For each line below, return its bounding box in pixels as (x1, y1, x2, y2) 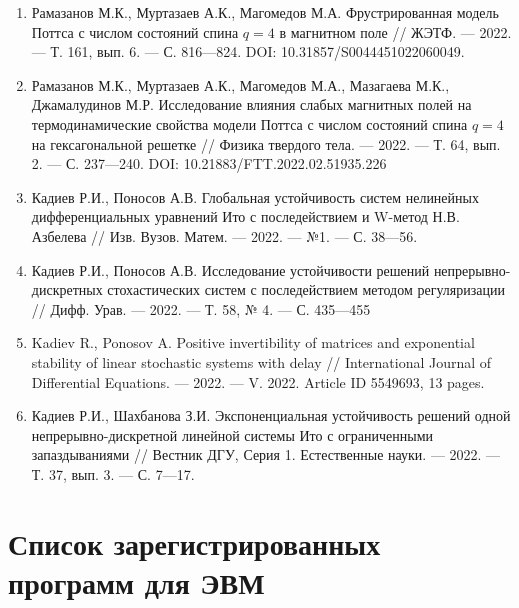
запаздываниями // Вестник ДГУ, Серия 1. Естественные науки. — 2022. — (31, 444, 501, 465)
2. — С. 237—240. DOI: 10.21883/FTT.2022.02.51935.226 (31, 153, 387, 174)
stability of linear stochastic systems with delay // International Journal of (31, 351, 492, 372)
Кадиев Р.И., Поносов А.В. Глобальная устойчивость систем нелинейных (31, 186, 479, 207)
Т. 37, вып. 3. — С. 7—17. (31, 463, 195, 484)
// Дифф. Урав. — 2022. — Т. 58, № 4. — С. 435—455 (31, 298, 371, 319)
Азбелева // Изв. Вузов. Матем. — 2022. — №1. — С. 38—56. (31, 225, 418, 246)
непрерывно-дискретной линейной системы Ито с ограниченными (31, 424, 434, 445)
